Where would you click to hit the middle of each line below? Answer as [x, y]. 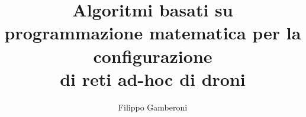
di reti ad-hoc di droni [153, 78]
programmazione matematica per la [153, 33]
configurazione [153, 56]
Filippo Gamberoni [153, 107]
